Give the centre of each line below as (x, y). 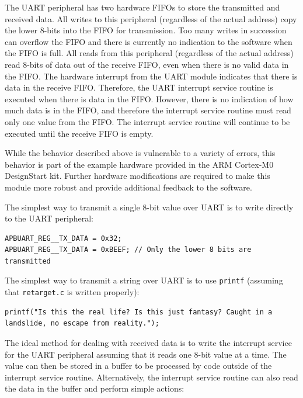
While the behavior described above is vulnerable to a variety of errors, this (140, 153)
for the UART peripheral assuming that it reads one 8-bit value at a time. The (146, 354)
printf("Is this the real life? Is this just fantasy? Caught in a (139, 312)
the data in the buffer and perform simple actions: (95, 388)
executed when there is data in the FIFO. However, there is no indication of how (149, 98)
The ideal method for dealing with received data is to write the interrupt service (148, 342)
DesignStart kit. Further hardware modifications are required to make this (137, 176)
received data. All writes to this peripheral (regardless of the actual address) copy (151, 18)
